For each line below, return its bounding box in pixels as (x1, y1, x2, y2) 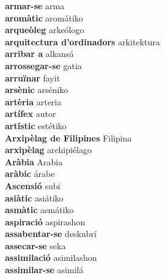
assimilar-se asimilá (5, 263, 84, 276)
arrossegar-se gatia (5, 59, 82, 72)
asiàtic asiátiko (5, 191, 64, 204)
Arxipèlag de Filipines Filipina (5, 131, 132, 144)
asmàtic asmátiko (5, 203, 74, 216)
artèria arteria (5, 95, 62, 108)
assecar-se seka (5, 239, 66, 252)
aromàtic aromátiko (5, 11, 83, 24)
